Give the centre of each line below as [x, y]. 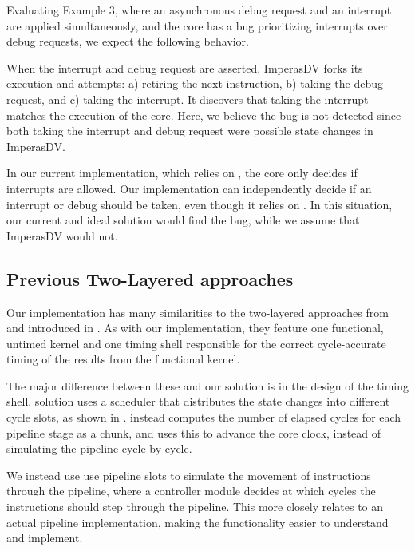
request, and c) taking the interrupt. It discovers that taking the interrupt [188, 99]
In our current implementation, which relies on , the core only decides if [182, 173]
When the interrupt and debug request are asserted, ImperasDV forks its [185, 67]
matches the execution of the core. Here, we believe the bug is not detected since [204, 115]
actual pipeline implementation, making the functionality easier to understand [198, 522]
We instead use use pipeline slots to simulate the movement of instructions [189, 475]
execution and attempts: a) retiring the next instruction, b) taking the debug [195, 83]
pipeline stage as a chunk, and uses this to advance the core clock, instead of [194, 432]
